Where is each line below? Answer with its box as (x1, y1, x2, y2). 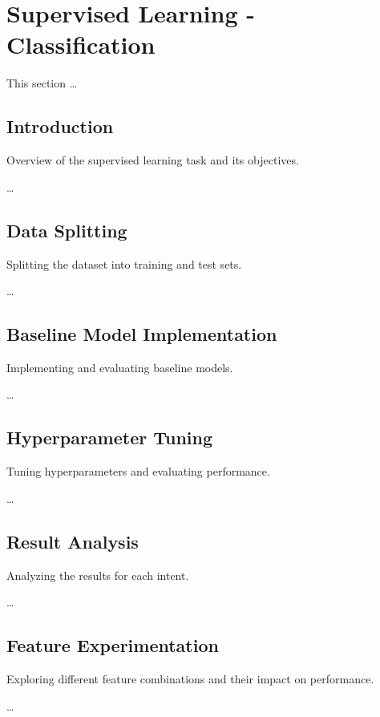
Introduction (6, 114, 114, 139)
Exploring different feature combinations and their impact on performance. (6, 670, 374, 687)
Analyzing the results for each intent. (6, 566, 189, 583)
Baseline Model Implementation (6, 322, 277, 346)
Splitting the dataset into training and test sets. (6, 255, 242, 272)
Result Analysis (6, 529, 139, 553)
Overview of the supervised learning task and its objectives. (6, 152, 299, 168)
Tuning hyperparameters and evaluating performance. (6, 463, 270, 480)
